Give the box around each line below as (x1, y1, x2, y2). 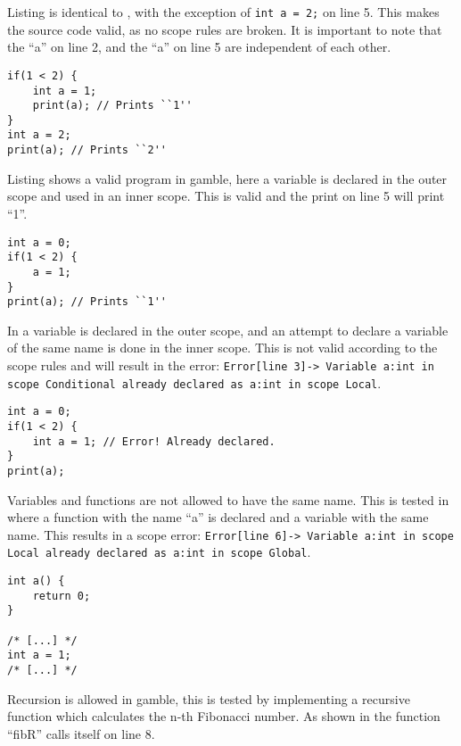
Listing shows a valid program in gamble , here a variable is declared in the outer (7, 169, 448, 187)
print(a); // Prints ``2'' (7, 144, 167, 157)
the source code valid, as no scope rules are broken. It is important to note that (7, 20, 442, 38)
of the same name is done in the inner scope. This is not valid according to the (7, 338, 438, 357)
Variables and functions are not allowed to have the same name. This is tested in (7, 490, 449, 509)
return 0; (32, 589, 91, 602)
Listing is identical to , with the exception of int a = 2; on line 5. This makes (7, 3, 440, 21)
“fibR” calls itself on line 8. (7, 724, 155, 742)
